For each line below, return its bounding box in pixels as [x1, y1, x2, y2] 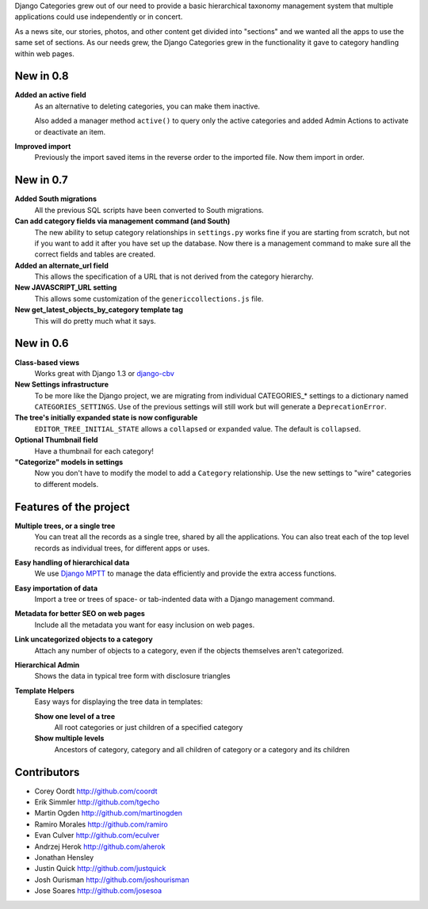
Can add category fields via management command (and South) [14, 216, 231, 226]
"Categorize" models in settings [14, 458, 124, 467]
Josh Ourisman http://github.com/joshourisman [34, 875, 189, 884]
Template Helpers [14, 686, 75, 695]
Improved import [14, 142, 71, 151]
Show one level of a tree [34, 711, 116, 721]
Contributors [14, 765, 80, 779]
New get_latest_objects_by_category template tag [14, 305, 184, 314]
